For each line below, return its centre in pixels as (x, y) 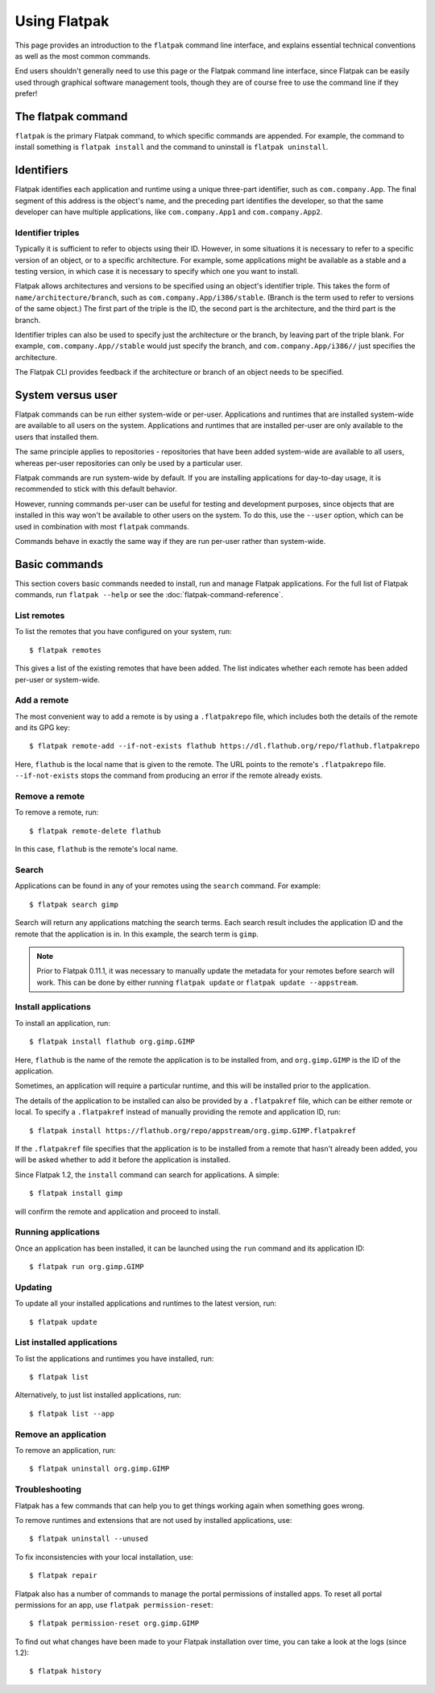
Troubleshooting (48, 1489)
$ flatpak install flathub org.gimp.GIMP (112, 1042)
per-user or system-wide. (58, 679)
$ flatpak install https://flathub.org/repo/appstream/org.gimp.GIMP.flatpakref (193, 1131)
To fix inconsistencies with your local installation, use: (104, 1557)
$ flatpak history (66, 1671)
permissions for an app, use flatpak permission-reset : (114, 1604)
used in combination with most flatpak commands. (102, 526)
